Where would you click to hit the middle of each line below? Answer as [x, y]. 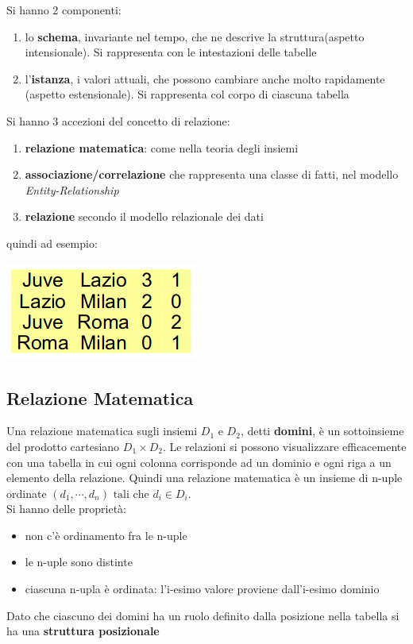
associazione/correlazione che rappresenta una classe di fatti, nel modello [212, 174]
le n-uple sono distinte [79, 562]
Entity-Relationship [72, 189]
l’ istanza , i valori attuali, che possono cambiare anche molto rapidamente [205, 78]
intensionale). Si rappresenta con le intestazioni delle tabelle [171, 52]
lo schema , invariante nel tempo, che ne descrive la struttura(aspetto [195, 36]
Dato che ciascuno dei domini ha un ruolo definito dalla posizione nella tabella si [203, 615]
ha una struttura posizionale [83, 631]
